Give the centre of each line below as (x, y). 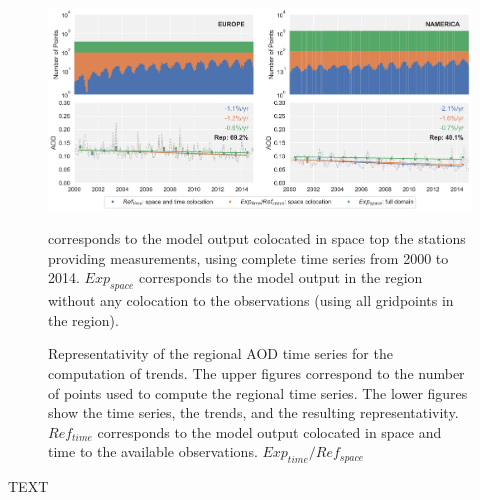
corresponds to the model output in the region (280, 277)
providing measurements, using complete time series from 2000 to (248, 257)
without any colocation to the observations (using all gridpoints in (251, 300)
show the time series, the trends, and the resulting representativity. (253, 412)
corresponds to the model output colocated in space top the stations (257, 238)
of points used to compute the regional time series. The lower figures (258, 392)
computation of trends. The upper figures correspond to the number (256, 373)
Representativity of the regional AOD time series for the (220, 353)
